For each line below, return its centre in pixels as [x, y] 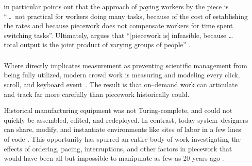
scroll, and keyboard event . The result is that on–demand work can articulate [121, 84]
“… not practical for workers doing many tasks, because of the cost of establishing [126, 16]
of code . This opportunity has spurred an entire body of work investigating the [122, 139]
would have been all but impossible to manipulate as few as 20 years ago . [114, 158]
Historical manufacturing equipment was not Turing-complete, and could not [118, 110]
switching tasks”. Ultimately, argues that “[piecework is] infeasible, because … [118, 35]
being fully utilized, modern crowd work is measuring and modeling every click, [122, 75]
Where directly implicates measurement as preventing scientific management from [126, 65]
